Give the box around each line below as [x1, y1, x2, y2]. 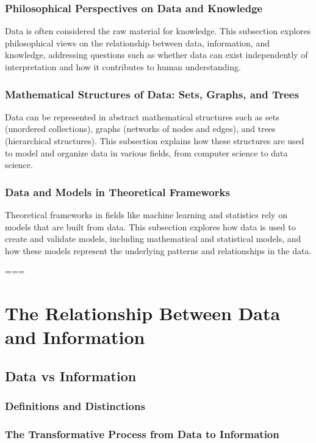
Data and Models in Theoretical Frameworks [5, 184, 230, 199]
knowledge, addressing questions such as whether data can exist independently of [5, 48, 308, 61]
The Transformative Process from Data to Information [5, 427, 279, 442]
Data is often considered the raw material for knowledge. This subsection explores [5, 24, 311, 37]
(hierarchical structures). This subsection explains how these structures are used [5, 134, 304, 147]
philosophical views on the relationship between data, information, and [5, 36, 270, 49]
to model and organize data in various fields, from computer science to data [5, 146, 288, 159]
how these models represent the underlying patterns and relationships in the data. [5, 244, 312, 257]
